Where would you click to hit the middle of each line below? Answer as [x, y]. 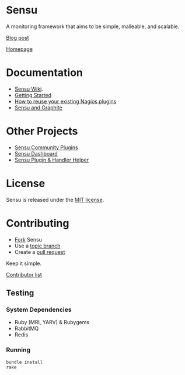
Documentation [45, 73]
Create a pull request [40, 252]
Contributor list [24, 274]
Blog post [18, 37]
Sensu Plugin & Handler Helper [52, 160]
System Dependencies [39, 309]
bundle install [25, 362]
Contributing [38, 223]
